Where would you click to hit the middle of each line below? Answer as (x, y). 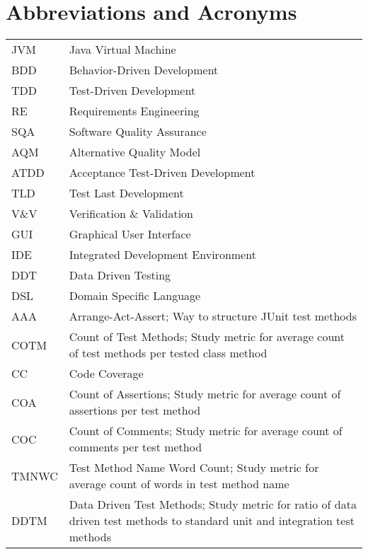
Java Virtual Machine (122, 50)
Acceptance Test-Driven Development (162, 173)
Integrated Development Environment (162, 255)
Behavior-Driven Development (144, 70)
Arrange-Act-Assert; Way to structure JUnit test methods (213, 316)
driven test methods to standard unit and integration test (212, 521)
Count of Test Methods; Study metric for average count (207, 337)
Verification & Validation (131, 214)
